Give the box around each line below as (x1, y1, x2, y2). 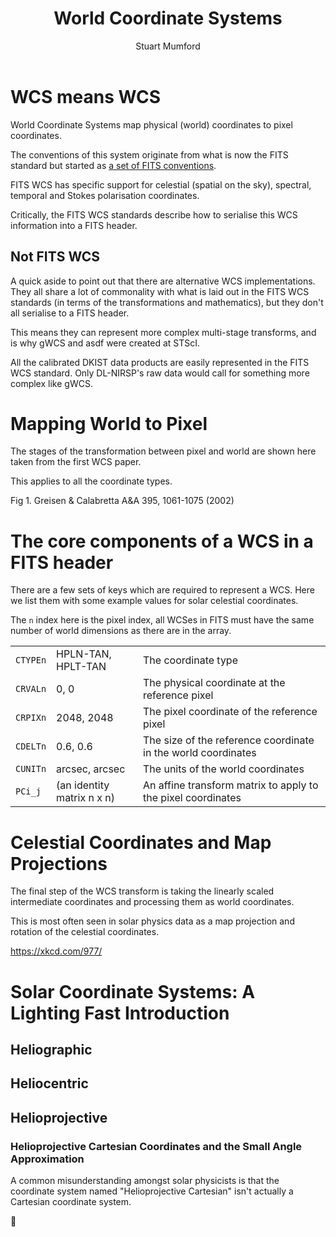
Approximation (10, 1152, 85, 1166)
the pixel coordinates (143, 791, 242, 805)
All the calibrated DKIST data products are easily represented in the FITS (10, 356, 310, 368)
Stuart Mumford (135, 40, 201, 52)
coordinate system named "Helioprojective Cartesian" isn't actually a (10, 1185, 294, 1197)
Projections (10, 852, 108, 875)
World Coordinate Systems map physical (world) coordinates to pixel (10, 118, 293, 131)
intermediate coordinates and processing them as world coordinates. (10, 896, 295, 908)
